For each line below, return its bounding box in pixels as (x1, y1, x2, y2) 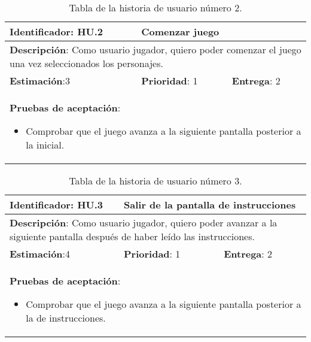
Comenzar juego (141, 25, 219, 38)
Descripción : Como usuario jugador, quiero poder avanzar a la (10, 216, 278, 229)
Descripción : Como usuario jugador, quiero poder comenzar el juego (10, 43, 301, 56)
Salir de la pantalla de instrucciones (124, 198, 296, 211)
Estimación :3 (10, 74, 71, 87)
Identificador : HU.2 (10, 25, 103, 38)
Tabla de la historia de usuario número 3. (69, 174, 242, 187)
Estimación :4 (10, 247, 71, 261)
